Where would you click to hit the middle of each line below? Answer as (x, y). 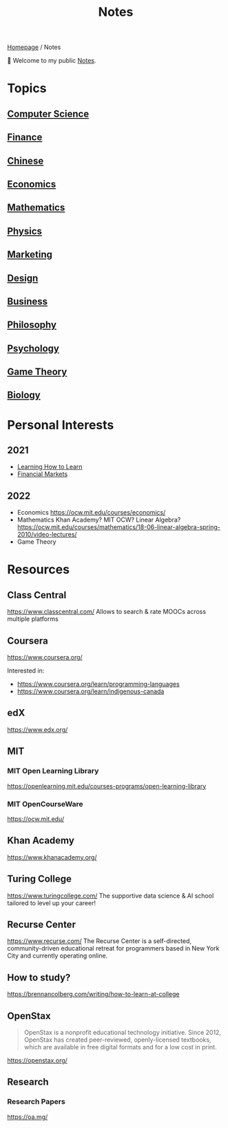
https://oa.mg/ (28, 1117)
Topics (27, 89)
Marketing (30, 255)
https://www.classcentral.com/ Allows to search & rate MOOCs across (107, 612)
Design (23, 278)
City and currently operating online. (58, 956)
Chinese (25, 160)
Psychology (33, 348)
